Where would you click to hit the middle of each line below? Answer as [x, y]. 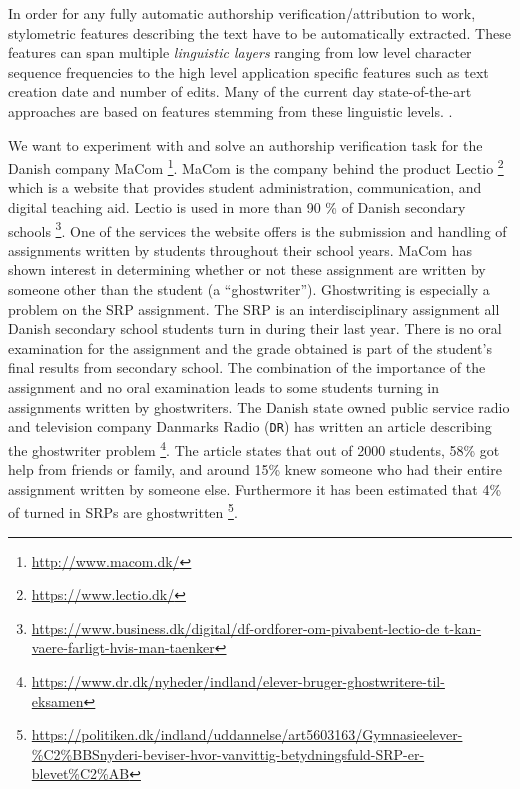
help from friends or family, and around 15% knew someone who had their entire [255, 469]
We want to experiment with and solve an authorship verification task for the [245, 144]
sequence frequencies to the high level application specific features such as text [248, 71]
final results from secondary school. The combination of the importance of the [247, 367]
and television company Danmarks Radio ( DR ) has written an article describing [250, 426]
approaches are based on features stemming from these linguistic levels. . [230, 110]
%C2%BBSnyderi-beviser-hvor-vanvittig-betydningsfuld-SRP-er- [228, 753]
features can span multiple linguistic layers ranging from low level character [240, 52]
